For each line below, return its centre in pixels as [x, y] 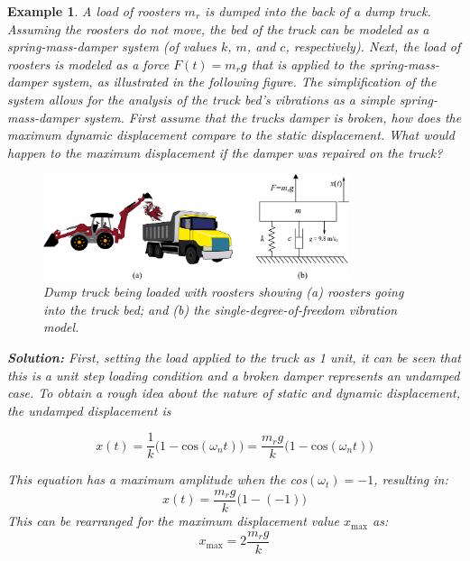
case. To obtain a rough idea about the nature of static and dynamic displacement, [234, 393]
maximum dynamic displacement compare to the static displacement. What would [231, 135]
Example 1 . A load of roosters [94, 11]
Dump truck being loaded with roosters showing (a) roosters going [224, 292]
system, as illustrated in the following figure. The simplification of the [244, 82]
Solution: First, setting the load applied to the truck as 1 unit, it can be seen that [234, 357]
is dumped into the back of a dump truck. [318, 11]
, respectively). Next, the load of [373, 46]
